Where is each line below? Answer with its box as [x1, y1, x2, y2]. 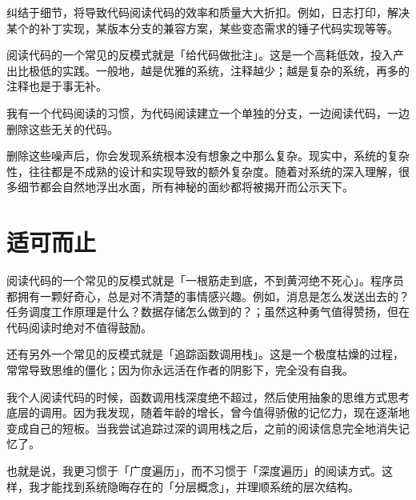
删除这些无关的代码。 [6, 120, 118, 137]
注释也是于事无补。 [6, 78, 107, 94]
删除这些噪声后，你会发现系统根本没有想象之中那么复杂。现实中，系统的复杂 [6, 147, 410, 164]
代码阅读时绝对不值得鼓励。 [6, 318, 152, 335]
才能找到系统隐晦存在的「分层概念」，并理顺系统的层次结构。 [39, 478, 359, 494]
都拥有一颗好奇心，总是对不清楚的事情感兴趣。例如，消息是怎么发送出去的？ [6, 287, 410, 304]
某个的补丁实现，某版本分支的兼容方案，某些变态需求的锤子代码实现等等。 [6, 19, 398, 36]
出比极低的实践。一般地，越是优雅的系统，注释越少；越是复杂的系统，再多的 [6, 62, 410, 78]
